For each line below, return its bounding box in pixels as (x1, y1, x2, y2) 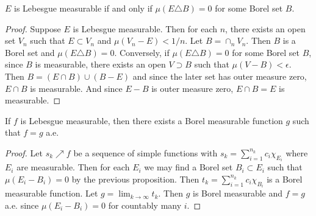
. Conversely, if (114, 46, 170, 58)
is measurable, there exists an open (35, 58, 166, 71)
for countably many (108, 199, 182, 211)
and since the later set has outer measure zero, (132, 69, 307, 82)
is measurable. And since (30, 82, 123, 94)
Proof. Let (5, 146, 43, 159)
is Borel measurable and (193, 187, 283, 200)
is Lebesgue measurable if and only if (14, 2, 153, 14)
